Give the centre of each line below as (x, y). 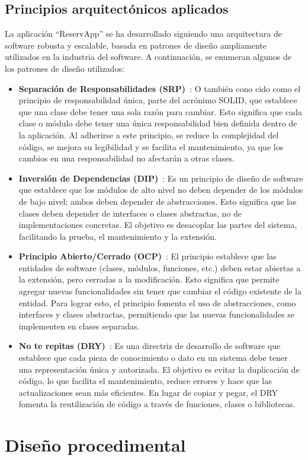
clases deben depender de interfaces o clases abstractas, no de (130, 213)
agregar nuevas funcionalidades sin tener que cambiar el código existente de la (160, 291)
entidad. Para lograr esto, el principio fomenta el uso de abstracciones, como (157, 302)
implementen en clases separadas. (79, 326)
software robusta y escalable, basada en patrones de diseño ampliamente (136, 45)
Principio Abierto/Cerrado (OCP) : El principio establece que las (147, 256)
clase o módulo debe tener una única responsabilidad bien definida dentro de (158, 123)
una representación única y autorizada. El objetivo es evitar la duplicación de (159, 369)
